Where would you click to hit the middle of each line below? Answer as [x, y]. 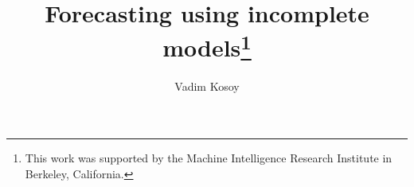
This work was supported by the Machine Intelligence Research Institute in [209, 158]
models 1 [207, 46]
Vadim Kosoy [207, 86]
